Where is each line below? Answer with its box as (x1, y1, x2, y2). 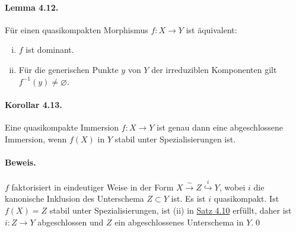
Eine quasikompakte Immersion (5, 120, 119, 133)
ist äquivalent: (186, 23, 237, 36)
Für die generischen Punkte (18, 63, 119, 75)
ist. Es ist (171, 192, 206, 205)
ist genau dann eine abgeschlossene (157, 120, 284, 133)
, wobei (219, 180, 246, 193)
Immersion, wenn (5, 132, 67, 145)
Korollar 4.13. (5, 98, 62, 110)
